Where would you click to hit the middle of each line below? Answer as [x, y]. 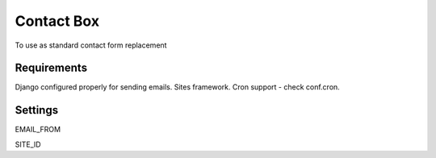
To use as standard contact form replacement [91, 45]
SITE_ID [28, 144]
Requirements [51, 68]
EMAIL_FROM [38, 130]
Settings [37, 110]
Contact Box [57, 21]
